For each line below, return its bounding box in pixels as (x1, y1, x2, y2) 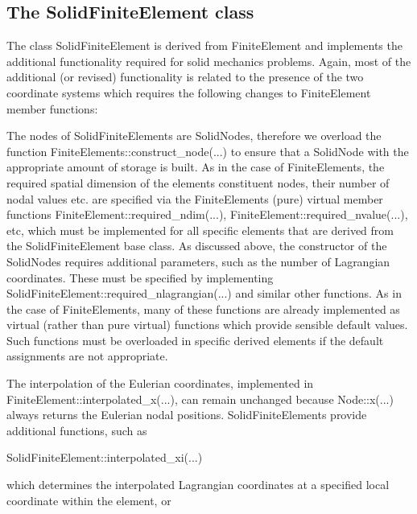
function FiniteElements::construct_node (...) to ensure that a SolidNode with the (6, 142, 409, 159)
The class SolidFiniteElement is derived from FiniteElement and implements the (6, 37, 403, 54)
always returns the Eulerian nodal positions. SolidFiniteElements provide (6, 406, 367, 423)
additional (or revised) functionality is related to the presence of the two (6, 68, 364, 85)
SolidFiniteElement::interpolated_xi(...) (6, 449, 203, 466)
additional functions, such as (6, 421, 147, 438)
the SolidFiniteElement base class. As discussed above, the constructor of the (6, 237, 387, 254)
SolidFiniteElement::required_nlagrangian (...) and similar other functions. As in (6, 285, 402, 302)
